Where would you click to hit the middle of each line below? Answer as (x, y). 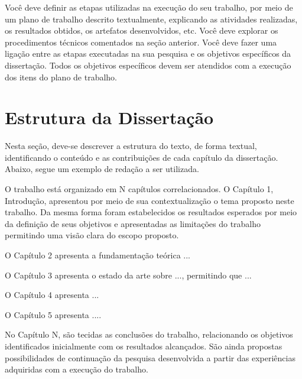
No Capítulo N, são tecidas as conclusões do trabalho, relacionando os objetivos (149, 334)
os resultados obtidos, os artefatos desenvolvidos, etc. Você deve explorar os (142, 30)
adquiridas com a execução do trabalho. (77, 369)
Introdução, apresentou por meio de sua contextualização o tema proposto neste (150, 200)
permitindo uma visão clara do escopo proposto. (92, 235)
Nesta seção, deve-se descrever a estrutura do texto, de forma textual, (131, 146)
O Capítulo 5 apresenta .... (53, 314)
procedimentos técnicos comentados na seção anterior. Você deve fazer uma (141, 42)
